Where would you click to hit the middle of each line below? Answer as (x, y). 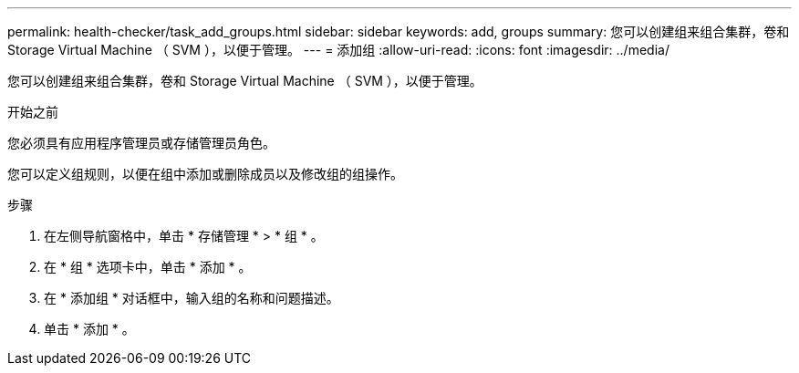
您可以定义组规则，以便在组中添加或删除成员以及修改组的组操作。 (205, 174)
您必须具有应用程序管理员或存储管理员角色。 (141, 143)
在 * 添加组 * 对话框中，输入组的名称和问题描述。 (192, 298)
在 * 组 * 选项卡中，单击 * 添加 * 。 (148, 267)
